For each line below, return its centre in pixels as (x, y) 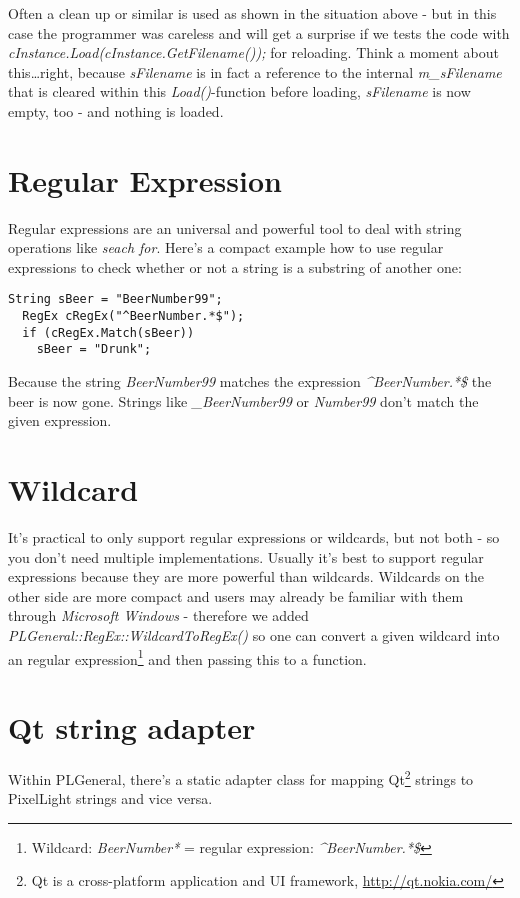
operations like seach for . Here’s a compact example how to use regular (226, 247)
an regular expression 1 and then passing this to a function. (187, 657)
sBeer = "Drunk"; (94, 349)
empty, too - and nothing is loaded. (116, 110)
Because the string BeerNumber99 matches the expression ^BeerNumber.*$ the (250, 381)
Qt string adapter (132, 727)
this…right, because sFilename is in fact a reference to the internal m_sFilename (255, 71)
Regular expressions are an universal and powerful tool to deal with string (235, 227)
